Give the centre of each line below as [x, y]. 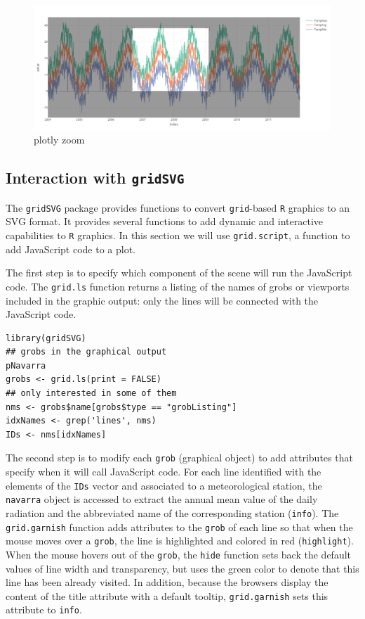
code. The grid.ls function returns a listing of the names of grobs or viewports [178, 286]
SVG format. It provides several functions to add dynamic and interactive [165, 221]
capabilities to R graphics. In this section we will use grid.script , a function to [178, 235]
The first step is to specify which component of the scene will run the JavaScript [179, 273]
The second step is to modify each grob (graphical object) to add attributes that [179, 458]
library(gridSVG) [46, 338]
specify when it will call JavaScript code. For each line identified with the [164, 472]
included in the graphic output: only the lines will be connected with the [162, 300]
